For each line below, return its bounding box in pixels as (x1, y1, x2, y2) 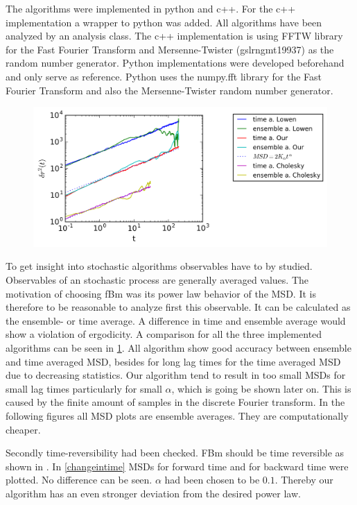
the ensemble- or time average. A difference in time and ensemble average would (6, 313, 346, 327)
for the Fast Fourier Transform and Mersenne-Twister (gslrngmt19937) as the (6, 42, 334, 56)
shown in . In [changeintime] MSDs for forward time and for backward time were (6, 459, 349, 473)
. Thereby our (275, 472, 333, 487)
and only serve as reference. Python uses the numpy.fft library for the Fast (6, 69, 322, 83)
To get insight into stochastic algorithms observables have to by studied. (6, 259, 313, 273)
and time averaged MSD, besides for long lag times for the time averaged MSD (6, 354, 341, 368)
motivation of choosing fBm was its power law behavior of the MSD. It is (6, 286, 316, 300)
